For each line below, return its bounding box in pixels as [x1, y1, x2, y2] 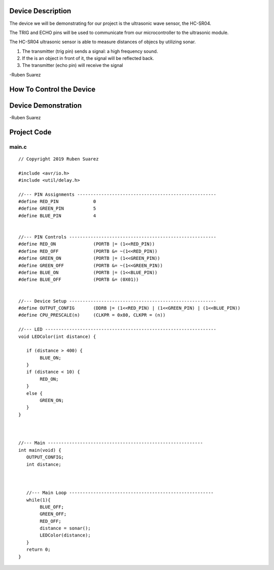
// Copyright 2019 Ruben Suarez [18, 156, 99, 162]
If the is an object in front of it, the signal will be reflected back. [22, 55, 154, 61]
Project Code [9, 127, 52, 137]
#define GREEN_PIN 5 [18, 206, 96, 212]
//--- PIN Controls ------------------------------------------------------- [18, 234, 217, 240]
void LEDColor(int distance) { [18, 333, 96, 340]
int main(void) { [18, 447, 61, 453]
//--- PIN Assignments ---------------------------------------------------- [18, 191, 217, 197]
